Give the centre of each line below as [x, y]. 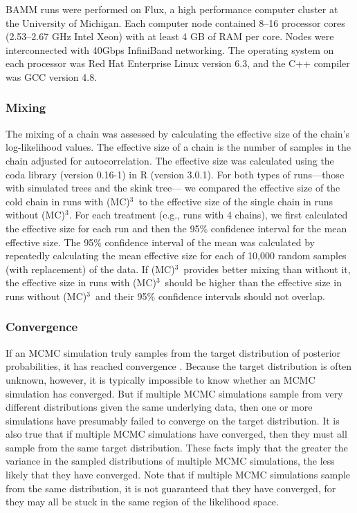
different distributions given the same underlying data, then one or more [159, 407]
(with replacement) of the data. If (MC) [90, 269]
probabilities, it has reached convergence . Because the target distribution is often [179, 366]
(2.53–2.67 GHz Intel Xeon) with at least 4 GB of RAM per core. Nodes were [170, 36]
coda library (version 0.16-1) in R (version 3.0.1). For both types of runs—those [175, 174]
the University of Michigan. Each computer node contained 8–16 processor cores [175, 22]
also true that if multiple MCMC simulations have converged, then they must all [176, 434]
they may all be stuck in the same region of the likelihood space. [142, 502]
